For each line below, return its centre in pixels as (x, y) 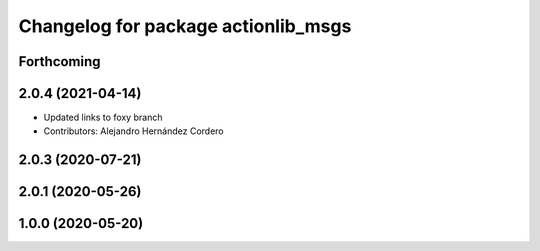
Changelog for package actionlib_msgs (185, 26)
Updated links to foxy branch (103, 117)
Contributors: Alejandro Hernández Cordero (133, 131)
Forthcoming (59, 61)
